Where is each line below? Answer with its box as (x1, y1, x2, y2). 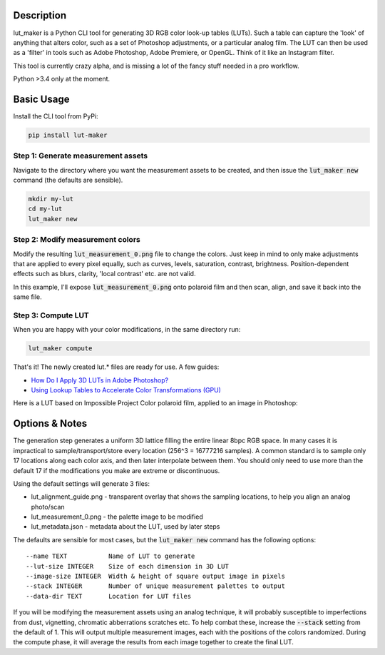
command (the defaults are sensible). (13, 176, 123, 185)
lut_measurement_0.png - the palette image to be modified (31, 512, 203, 521)
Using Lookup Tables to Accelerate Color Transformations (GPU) (31, 386, 221, 395)
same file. (13, 293, 42, 301)
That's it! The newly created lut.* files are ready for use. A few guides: (13, 362, 220, 371)
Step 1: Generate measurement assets (13, 151, 148, 161)
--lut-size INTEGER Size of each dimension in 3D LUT (26, 562, 230, 570)
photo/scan (31, 502, 65, 511)
